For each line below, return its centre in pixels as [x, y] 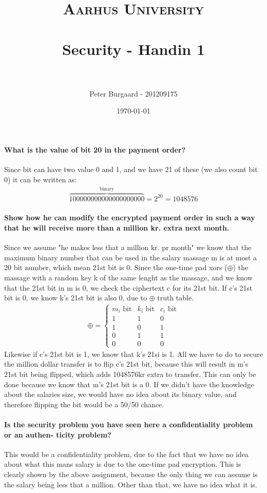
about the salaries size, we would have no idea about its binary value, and [120, 394]
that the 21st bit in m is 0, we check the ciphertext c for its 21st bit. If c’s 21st [128, 287]
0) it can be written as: [41, 179]
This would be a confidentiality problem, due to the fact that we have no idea [127, 454]
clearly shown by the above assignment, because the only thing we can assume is [131, 474]
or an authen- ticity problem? [58, 434]
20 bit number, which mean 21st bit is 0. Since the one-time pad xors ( [116, 267]
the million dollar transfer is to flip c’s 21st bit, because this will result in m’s [126, 364]
